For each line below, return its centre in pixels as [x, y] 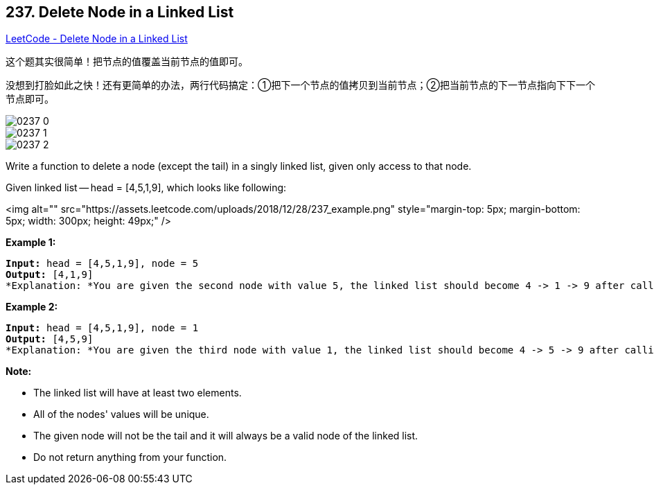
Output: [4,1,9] [50, 275]
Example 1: [31, 243]
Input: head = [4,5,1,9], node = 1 [102, 328]
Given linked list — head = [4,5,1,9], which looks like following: [146, 188]
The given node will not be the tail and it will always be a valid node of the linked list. [226, 436]
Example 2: [32, 307]
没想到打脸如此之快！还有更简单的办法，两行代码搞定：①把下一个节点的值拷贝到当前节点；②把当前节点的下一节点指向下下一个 [300, 85]
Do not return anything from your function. [130, 457]
